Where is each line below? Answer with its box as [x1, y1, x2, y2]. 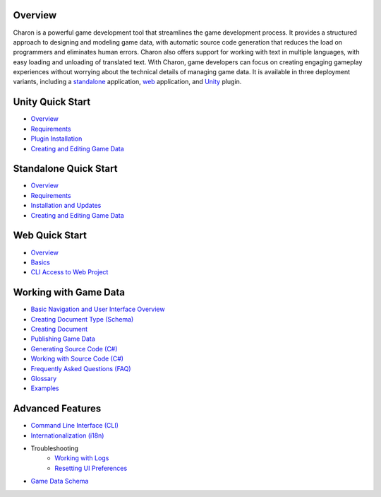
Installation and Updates [30, 201, 102, 210]
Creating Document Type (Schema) [30, 315, 134, 323]
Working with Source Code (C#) [30, 354, 123, 363]
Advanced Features [13, 403, 102, 415]
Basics [30, 258, 51, 267]
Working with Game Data [13, 286, 125, 298]
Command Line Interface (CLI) [30, 421, 119, 430]
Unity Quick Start [13, 96, 91, 108]
